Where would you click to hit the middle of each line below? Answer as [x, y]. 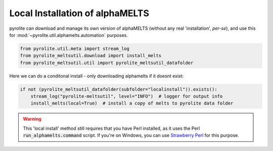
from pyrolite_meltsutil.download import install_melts [91, 56]
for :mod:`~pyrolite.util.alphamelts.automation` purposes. [69, 35]
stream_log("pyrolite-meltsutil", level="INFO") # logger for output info [127, 96]
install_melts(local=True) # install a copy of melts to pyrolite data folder [132, 103]
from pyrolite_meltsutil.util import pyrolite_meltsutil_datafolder [107, 63]
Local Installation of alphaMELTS [79, 13]
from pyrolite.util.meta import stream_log [75, 48]
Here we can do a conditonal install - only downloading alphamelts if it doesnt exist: [97, 76]
